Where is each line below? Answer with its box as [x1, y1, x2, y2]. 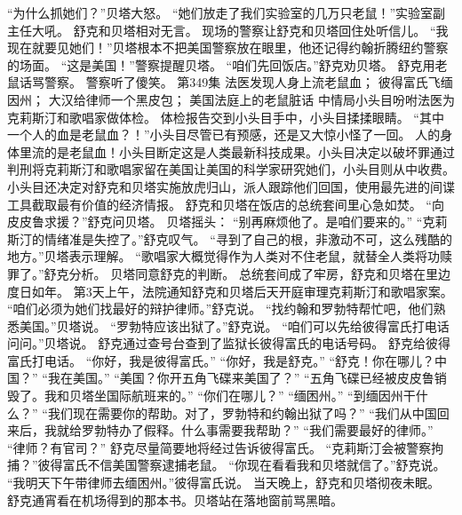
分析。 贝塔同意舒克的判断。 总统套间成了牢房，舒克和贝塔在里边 [68, 264, 450, 282]
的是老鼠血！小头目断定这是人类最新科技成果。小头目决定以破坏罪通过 [44, 142, 455, 161]
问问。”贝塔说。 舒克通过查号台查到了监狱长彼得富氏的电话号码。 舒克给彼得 [7, 334, 450, 353]
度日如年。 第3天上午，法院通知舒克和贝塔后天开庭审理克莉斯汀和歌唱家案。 [7, 281, 453, 300]
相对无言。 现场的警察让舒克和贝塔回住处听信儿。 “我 [135, 20, 449, 39]
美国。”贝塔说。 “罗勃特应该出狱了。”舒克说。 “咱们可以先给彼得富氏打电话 [19, 316, 450, 335]
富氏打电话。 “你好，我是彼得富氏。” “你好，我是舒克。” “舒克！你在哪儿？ [7, 351, 435, 369]
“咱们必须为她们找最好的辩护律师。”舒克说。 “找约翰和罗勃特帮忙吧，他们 [7, 299, 434, 318]
